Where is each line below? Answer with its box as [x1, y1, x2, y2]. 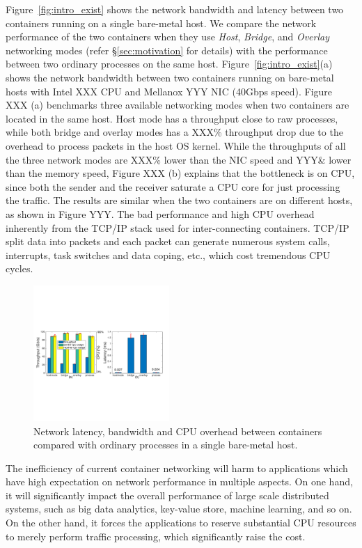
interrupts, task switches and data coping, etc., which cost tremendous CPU [6, 247, 331, 262]
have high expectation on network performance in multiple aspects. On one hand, [6, 474, 353, 489]
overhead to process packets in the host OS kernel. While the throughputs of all [6, 138, 346, 152]
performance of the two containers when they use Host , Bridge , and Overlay [6, 29, 330, 44]
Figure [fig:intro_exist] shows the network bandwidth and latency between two [6, 2, 344, 16]
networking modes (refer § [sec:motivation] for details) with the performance [6, 42, 328, 57]
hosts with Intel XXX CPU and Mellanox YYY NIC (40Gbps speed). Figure [6, 84, 333, 98]
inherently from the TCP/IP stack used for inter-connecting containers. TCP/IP [6, 220, 349, 235]
